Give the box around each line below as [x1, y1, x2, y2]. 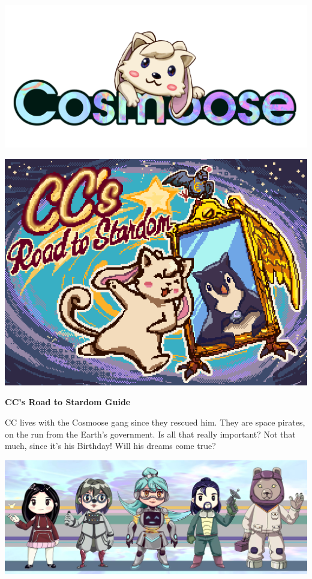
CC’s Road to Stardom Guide [5, 396, 131, 408]
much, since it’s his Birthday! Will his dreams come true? [5, 439, 216, 452]
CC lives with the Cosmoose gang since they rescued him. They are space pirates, [5, 416, 305, 428]
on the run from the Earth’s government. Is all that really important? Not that [5, 427, 296, 440]
